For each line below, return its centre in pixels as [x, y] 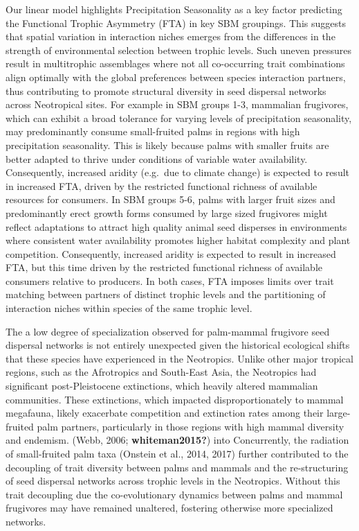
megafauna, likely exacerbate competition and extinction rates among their [165, 413]
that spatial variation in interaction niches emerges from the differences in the [171, 36]
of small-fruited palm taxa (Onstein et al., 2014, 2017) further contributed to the [177, 453]
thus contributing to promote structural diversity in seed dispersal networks [166, 90]
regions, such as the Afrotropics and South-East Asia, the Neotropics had [161, 372]
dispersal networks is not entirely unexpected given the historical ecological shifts [178, 345]
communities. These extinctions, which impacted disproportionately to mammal [175, 399]
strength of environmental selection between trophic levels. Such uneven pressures [178, 50]
